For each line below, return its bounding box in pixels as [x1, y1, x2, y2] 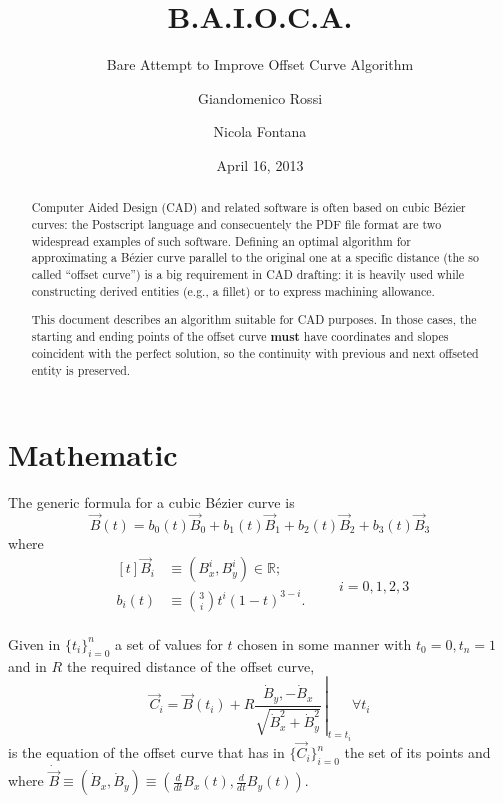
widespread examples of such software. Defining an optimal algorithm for [31, 232, 411, 249]
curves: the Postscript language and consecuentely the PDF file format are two [31, 215, 442, 232]
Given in [8, 633, 61, 654]
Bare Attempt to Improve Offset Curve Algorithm [106, 54, 414, 75]
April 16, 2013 [216, 154, 304, 175]
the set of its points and [344, 742, 491, 763]
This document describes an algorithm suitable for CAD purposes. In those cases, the [31, 311, 477, 328]
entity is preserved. [31, 362, 131, 379]
